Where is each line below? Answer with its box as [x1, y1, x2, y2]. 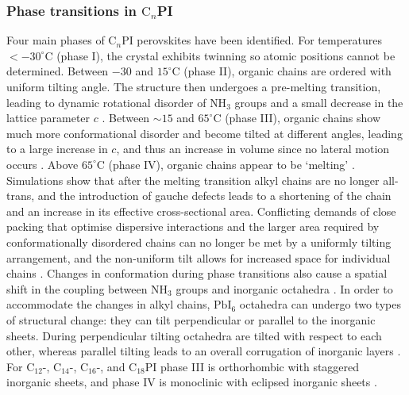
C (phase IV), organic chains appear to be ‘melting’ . [96, 155, 355, 172]
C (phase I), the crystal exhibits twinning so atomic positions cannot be [44, 47, 395, 63]
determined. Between [6, 63, 109, 79]
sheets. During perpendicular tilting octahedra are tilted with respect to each [6, 327, 382, 343]
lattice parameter [6, 109, 91, 126]
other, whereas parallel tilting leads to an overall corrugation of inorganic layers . [6, 343, 401, 359]
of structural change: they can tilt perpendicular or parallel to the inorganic [6, 311, 376, 328]
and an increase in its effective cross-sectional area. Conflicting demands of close [6, 202, 396, 219]
